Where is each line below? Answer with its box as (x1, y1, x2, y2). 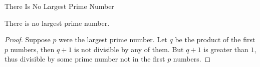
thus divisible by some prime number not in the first (5, 54, 165, 64)
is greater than (203, 44, 248, 54)
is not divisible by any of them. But (74, 44, 184, 54)
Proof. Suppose (5, 34, 51, 45)
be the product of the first (175, 34, 255, 45)
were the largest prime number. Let (59, 34, 167, 45)
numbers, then (10, 44, 55, 54)
